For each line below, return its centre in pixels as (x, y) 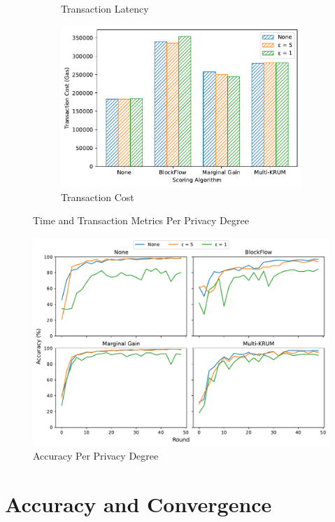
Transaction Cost (98, 197)
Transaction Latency (105, 8)
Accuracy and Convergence (138, 503)
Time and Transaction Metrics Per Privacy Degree (141, 220)
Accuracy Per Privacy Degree (96, 456)
